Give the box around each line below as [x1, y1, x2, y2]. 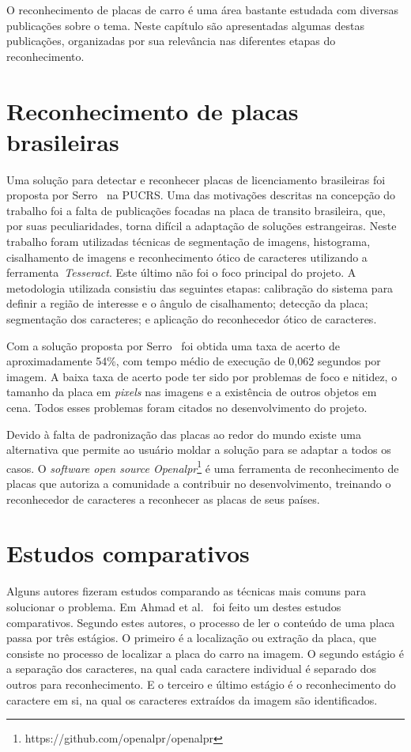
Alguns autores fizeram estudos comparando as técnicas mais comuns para [6, 583, 366, 599]
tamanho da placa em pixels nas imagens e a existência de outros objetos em [6, 384, 377, 400]
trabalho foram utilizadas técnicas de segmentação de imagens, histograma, [6, 233, 371, 250]
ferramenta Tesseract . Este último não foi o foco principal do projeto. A [6, 264, 356, 281]
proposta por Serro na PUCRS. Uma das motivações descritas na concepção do [6, 187, 396, 203]
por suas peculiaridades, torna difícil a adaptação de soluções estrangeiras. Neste [6, 217, 397, 234]
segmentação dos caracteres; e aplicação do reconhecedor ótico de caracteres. [6, 311, 377, 327]
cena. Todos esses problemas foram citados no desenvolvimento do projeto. [6, 399, 368, 415]
